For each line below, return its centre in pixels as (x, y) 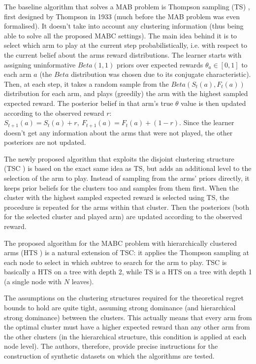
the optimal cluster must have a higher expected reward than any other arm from (127, 327)
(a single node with (33, 281)
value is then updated (213, 103)
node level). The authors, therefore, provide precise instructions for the (111, 346)
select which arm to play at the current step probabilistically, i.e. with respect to (126, 45)
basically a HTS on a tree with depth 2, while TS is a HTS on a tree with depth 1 (128, 272)
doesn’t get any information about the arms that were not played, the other (118, 132)
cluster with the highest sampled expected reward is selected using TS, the (117, 197)
